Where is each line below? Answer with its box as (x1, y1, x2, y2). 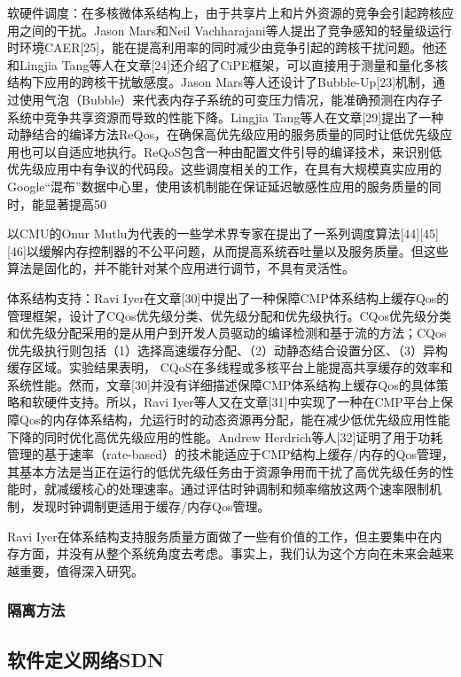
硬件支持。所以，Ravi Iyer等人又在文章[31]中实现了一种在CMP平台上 (43, 393, 441, 411)
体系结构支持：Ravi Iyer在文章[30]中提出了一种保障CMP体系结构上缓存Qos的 (7, 288, 449, 307)
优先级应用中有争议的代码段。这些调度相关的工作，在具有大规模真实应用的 (7, 160, 441, 178)
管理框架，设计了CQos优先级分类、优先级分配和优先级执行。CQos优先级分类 (7, 306, 452, 324)
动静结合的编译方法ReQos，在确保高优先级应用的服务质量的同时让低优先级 (7, 125, 440, 144)
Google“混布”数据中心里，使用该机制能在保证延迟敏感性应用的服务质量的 (7, 176, 429, 195)
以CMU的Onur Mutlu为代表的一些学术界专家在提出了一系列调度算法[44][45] (7, 224, 439, 243)
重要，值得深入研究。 (19, 561, 144, 580)
